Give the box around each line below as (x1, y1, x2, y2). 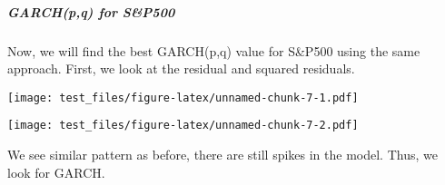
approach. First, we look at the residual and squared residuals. (7, 59, 355, 78)
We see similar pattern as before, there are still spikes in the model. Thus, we (7, 145, 438, 164)
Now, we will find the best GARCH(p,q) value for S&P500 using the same (7, 41, 420, 60)
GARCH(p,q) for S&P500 (7, 2, 175, 21)
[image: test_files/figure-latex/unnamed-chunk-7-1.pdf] (7, 91, 359, 104)
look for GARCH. (7, 162, 105, 181)
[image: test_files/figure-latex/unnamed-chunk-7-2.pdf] (7, 119, 359, 132)
